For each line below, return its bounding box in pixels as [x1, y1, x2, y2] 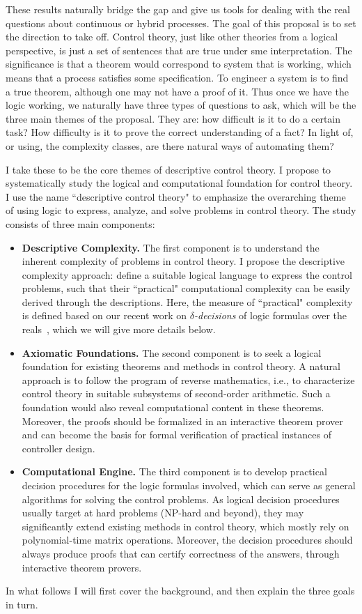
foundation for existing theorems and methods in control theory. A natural [22, 359, 340, 374]
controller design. [22, 440, 95, 455]
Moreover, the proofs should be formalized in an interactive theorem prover [22, 413, 343, 428]
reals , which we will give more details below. [22, 322, 216, 337]
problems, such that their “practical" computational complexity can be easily [22, 281, 350, 296]
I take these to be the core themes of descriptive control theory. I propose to [6, 162, 331, 176]
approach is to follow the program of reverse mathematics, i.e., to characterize [22, 372, 355, 387]
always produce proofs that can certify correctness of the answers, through [22, 546, 340, 560]
